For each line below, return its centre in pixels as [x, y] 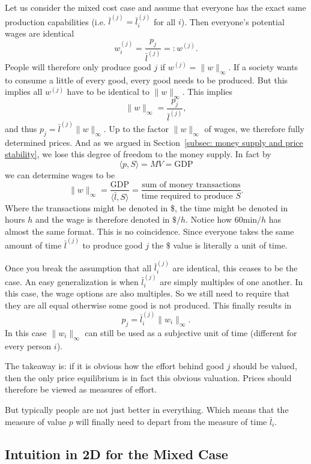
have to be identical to [108, 92]
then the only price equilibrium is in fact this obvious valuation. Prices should [148, 377]
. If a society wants [263, 66]
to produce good [113, 245]
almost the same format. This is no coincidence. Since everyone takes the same [149, 231]
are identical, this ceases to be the [235, 267]
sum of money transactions [191, 185]
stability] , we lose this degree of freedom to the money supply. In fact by [138, 154]
